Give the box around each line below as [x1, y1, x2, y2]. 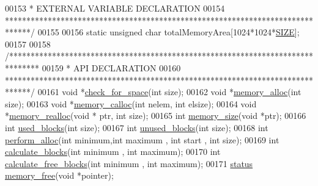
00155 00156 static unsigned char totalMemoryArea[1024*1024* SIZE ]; [37, 26, 300, 38]
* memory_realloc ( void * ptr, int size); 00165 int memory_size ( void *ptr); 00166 [5, 109, 306, 122]
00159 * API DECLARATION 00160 [42, 61, 181, 74]
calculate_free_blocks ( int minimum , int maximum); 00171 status [5, 157, 253, 170]
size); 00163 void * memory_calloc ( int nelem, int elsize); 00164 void [5, 97, 257, 110]
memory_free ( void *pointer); [5, 169, 114, 182]
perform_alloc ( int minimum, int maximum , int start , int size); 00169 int [5, 133, 279, 146]
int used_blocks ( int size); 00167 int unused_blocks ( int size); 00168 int [5, 121, 268, 134]
